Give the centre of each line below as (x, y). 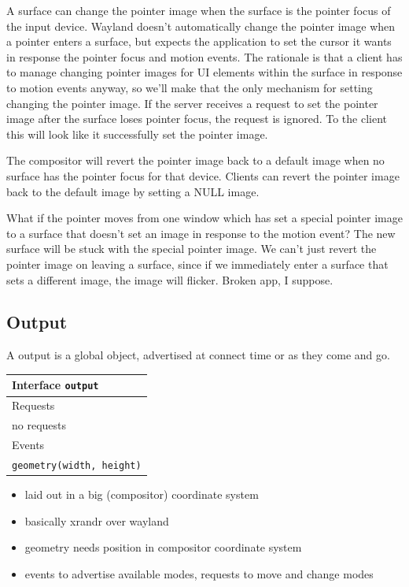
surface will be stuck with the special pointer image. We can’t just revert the (192, 249)
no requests (39, 425)
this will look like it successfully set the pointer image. (137, 134)
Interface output (55, 385)
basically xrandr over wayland (97, 520)
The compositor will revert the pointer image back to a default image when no (195, 160)
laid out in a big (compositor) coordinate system (142, 494)
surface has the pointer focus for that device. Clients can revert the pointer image (203, 175)
